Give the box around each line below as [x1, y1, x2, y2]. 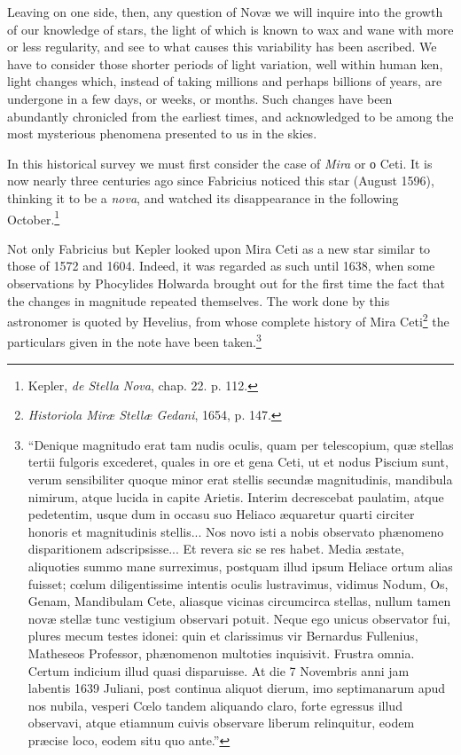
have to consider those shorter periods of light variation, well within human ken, [7, 54, 443, 73]
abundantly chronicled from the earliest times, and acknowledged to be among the [7, 106, 454, 125]
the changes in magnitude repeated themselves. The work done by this [7, 291, 390, 310]
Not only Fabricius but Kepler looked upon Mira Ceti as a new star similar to [7, 239, 431, 257]
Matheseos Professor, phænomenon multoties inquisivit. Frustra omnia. [27, 643, 415, 662]
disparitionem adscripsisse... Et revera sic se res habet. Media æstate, [27, 539, 404, 558]
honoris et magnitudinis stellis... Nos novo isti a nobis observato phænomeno [27, 522, 444, 540]
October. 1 [7, 207, 60, 228]
